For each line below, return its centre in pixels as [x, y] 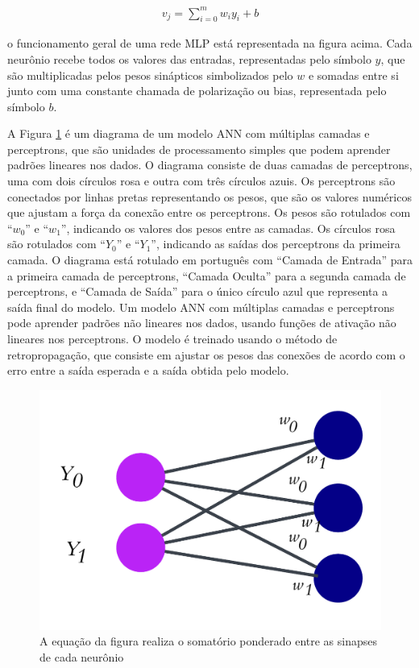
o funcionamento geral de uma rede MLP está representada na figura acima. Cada [210, 43]
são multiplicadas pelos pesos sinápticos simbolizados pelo [150, 75]
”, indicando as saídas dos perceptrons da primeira [276, 244]
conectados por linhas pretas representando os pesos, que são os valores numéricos [209, 196]
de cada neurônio [82, 656]
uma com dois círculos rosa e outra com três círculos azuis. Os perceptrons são [201, 181]
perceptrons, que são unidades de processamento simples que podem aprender [199, 149]
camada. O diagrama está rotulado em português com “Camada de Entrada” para [210, 260]
